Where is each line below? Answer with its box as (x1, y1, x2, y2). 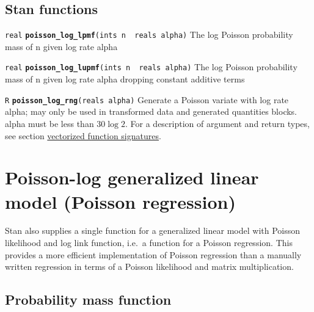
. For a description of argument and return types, (125, 117, 310, 129)
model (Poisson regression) (5, 189, 236, 214)
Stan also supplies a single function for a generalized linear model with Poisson (5, 224, 301, 237)
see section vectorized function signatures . (5, 129, 161, 142)
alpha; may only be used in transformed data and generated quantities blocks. (5, 105, 298, 118)
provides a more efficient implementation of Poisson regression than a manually (5, 248, 302, 261)
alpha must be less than (5, 117, 94, 129)
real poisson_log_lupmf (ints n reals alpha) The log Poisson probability (5, 60, 298, 73)
